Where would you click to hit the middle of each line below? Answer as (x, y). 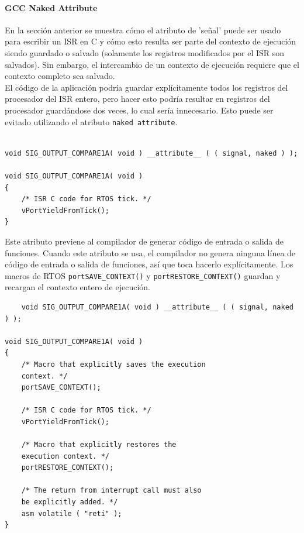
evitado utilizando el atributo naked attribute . (91, 121)
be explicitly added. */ (70, 502)
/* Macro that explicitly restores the (99, 445)
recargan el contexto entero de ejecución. (77, 287)
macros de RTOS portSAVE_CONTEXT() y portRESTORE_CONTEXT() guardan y (143, 275)
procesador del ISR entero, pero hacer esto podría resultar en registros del (137, 99)
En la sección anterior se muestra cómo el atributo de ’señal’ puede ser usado (143, 30)
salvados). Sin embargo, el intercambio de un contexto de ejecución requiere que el (152, 64)
